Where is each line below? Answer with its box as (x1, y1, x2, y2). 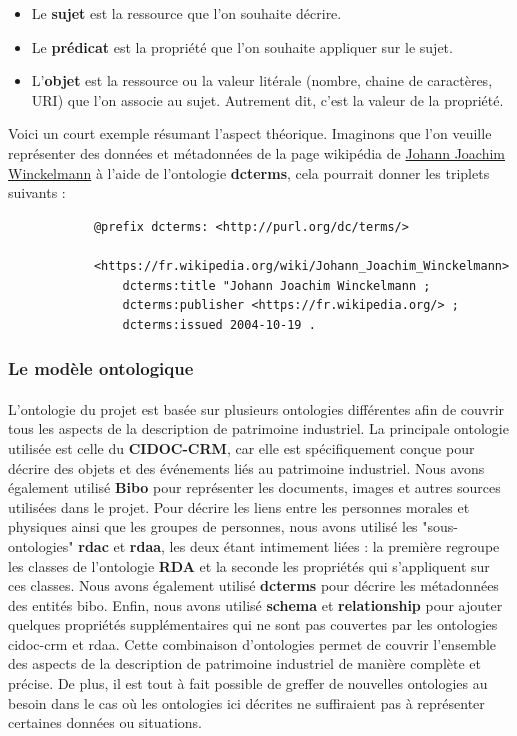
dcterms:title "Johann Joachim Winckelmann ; (122, 278, 431, 293)
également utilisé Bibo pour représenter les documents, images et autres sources (8, 477, 501, 498)
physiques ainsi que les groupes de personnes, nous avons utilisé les (8, 516, 418, 537)
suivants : (8, 182, 66, 203)
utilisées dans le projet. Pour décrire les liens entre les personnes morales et (8, 496, 470, 517)
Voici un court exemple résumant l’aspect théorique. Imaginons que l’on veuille (8, 123, 492, 144)
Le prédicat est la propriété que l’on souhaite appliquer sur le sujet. (31, 36, 453, 57)
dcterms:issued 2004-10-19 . (122, 317, 316, 332)
